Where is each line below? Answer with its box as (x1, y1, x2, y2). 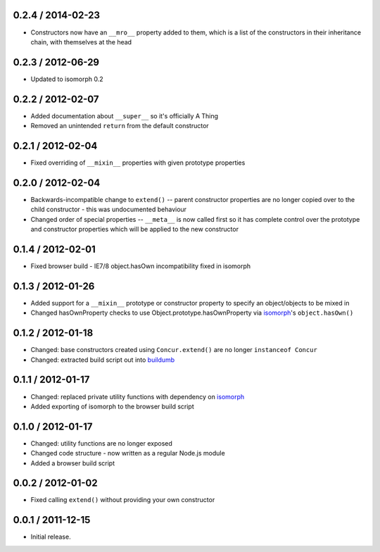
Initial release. (30, 532, 71, 541)
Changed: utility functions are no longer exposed (30, 439, 172, 447)
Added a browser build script (30, 458, 115, 468)
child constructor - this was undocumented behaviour (30, 205, 186, 214)
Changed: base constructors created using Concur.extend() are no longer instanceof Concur (30, 346, 318, 354)
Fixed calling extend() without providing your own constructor (30, 496, 215, 504)
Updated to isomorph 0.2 (30, 75, 103, 83)
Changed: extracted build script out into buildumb (30, 356, 175, 364)
